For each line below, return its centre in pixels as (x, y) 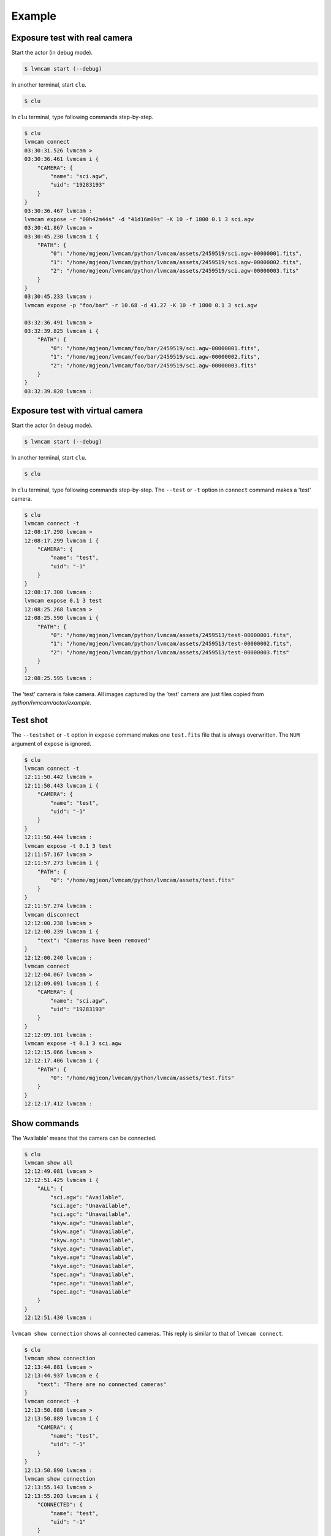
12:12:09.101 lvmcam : (58, 1035)
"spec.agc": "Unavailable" (90, 1291)
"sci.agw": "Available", (87, 1197)
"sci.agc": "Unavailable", (90, 1214)
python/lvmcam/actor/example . (51, 703)
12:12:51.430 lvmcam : (58, 1318)
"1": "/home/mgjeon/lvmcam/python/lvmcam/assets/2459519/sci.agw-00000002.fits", (176, 262)
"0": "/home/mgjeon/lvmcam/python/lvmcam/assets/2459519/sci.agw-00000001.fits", (176, 254)
